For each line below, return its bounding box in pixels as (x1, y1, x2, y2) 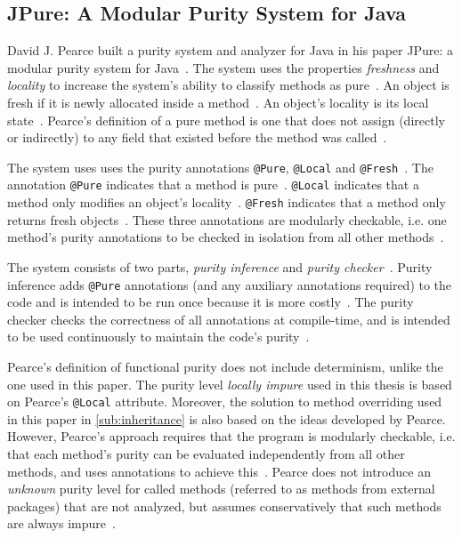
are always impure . (7, 514, 116, 533)
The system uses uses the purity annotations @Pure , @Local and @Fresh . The (7, 157, 434, 176)
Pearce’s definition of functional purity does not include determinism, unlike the (7, 357, 443, 375)
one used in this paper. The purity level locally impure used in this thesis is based (7, 374, 452, 393)
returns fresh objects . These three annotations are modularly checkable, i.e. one (7, 210, 447, 229)
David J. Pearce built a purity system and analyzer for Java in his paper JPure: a (7, 41, 453, 60)
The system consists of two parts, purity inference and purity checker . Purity (7, 257, 433, 276)
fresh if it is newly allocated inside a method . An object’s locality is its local (7, 92, 429, 111)
